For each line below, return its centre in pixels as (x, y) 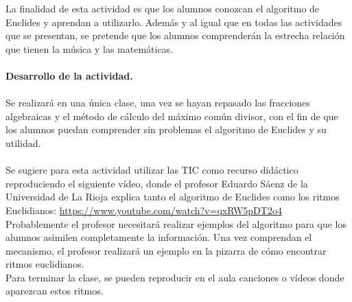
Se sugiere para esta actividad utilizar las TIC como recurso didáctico (152, 170)
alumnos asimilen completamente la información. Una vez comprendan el (159, 237)
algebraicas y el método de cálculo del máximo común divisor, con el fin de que (172, 116)
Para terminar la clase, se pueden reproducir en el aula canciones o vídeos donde (175, 277)
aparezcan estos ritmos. (55, 291)
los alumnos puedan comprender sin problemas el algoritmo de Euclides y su (166, 129)
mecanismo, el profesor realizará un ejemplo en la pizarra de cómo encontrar (166, 250)
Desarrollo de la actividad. (69, 75)
